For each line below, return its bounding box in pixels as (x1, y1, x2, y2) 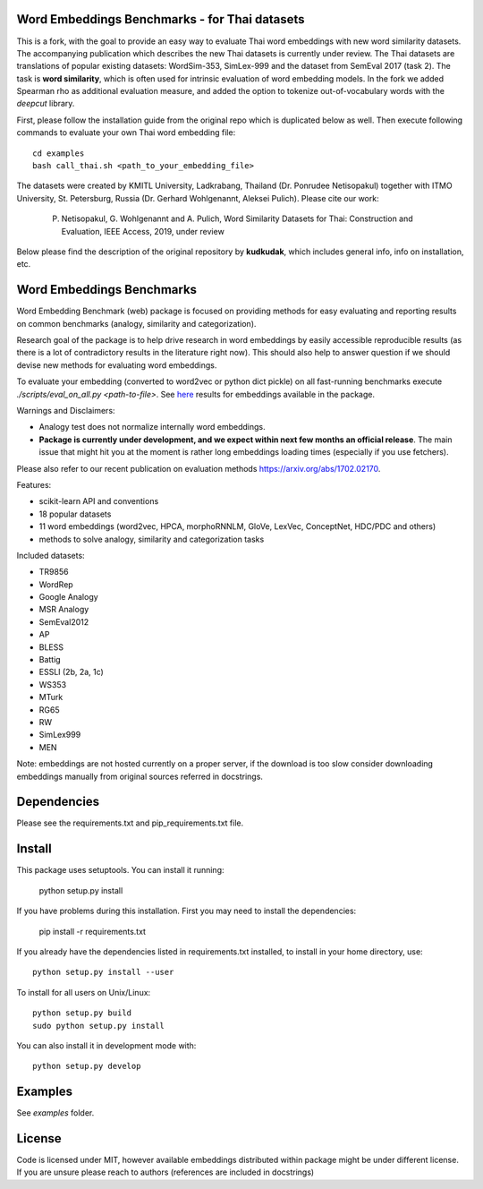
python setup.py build (32, 1008, 132, 1018)
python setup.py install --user (32, 967, 174, 978)
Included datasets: (16, 550, 85, 560)
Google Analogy (38, 592, 98, 603)
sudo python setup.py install (32, 1021, 165, 1031)
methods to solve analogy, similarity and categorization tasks (38, 534, 265, 544)
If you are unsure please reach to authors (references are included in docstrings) (16, 1167, 315, 1177)
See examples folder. (16, 1108, 95, 1118)
